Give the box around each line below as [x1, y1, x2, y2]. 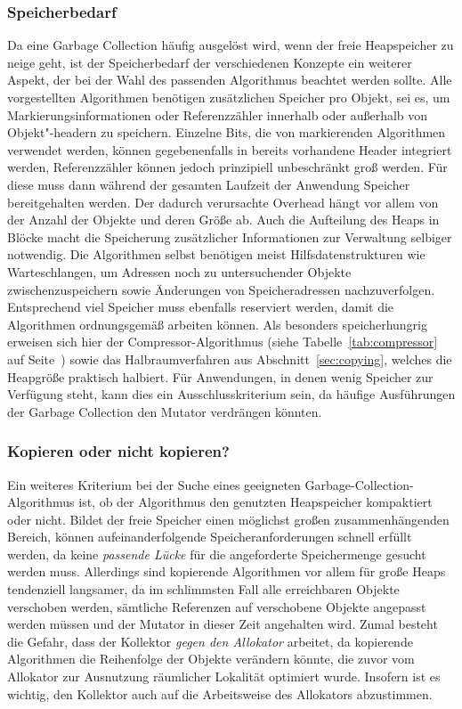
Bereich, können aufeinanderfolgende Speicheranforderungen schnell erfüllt [7, 527, 412, 546]
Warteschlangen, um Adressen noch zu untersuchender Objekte [7, 262, 352, 281]
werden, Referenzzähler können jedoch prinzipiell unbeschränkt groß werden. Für [7, 158, 448, 176]
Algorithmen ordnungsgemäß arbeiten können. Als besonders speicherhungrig [7, 314, 427, 333]
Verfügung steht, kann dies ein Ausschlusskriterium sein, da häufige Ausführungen [7, 385, 456, 403]
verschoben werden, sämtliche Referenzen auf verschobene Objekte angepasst [7, 597, 426, 615]
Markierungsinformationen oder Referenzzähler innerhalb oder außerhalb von [7, 105, 428, 124]
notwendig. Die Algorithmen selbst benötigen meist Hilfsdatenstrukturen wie [7, 245, 426, 264]
